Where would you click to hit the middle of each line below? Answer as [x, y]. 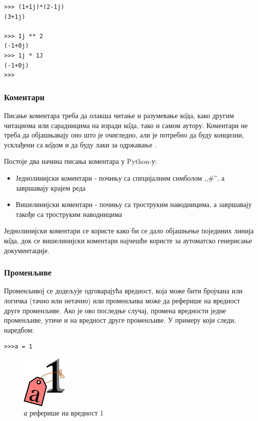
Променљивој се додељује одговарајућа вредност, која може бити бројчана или [123, 291]
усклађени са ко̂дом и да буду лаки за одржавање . [80, 144]
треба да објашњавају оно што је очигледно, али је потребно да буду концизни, [124, 135]
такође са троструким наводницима [69, 214]
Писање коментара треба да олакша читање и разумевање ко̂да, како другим [119, 115]
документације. [27, 250]
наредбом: [19, 329]
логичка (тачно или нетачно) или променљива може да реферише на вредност [122, 300]
